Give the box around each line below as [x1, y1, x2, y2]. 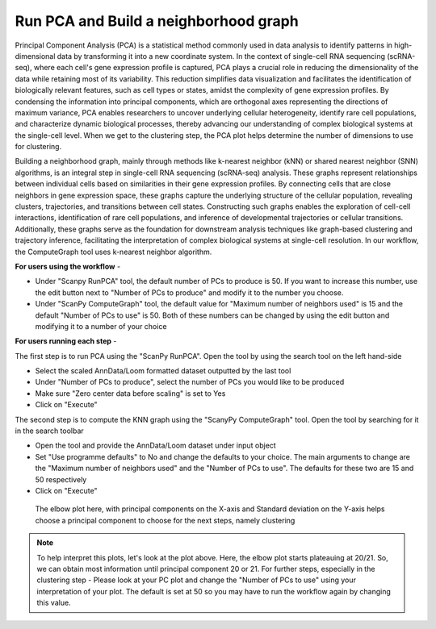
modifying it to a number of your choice [35, 321, 167, 331]
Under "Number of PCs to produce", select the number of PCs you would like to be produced [35, 377, 345, 387]
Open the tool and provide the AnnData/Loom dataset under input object [35, 440, 276, 451]
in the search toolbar [15, 426, 84, 435]
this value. [36, 598, 72, 608]
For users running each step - [15, 336, 117, 346]
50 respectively [35, 474, 87, 484]
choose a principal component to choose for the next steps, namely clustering [35, 515, 296, 525]
